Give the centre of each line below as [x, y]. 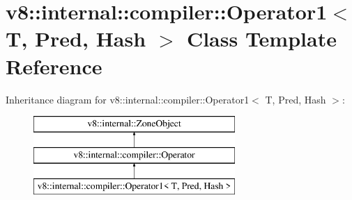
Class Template [261, 39]
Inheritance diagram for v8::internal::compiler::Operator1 [128, 99]
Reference [54, 66]
